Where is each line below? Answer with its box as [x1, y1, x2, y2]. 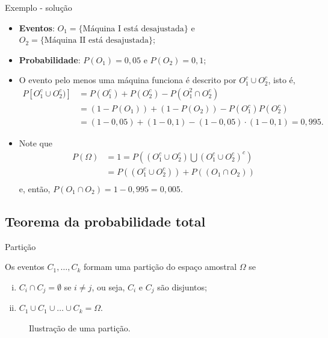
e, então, [19, 182, 51, 195]
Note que [19, 137, 53, 149]
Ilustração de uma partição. [29, 321, 131, 334]
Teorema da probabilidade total [5, 211, 206, 230]
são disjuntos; [157, 280, 207, 293]
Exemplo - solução [5, 1, 72, 13]
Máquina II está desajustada [44, 36, 149, 45]
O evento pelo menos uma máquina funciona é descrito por [19, 74, 237, 86]
